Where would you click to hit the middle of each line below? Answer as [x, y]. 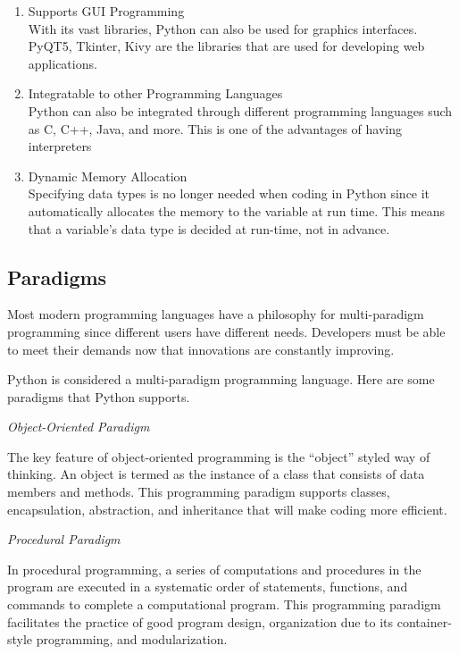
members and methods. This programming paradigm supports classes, [199, 492]
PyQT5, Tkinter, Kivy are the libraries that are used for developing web [226, 46]
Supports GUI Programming [106, 11]
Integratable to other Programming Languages [155, 93]
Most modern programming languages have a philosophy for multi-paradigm [216, 314]
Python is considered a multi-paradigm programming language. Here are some [221, 379]
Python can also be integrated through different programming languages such [240, 110]
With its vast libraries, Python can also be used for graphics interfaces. [223, 28]
